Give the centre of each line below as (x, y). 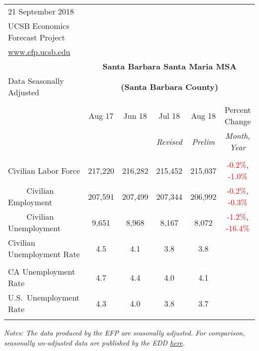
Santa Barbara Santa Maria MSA (170, 66)
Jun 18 (135, 115)
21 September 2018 (41, 11)
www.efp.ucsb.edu (39, 52)
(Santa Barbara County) (170, 86)
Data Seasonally (36, 81)
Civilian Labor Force (44, 170)
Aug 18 (203, 115)
